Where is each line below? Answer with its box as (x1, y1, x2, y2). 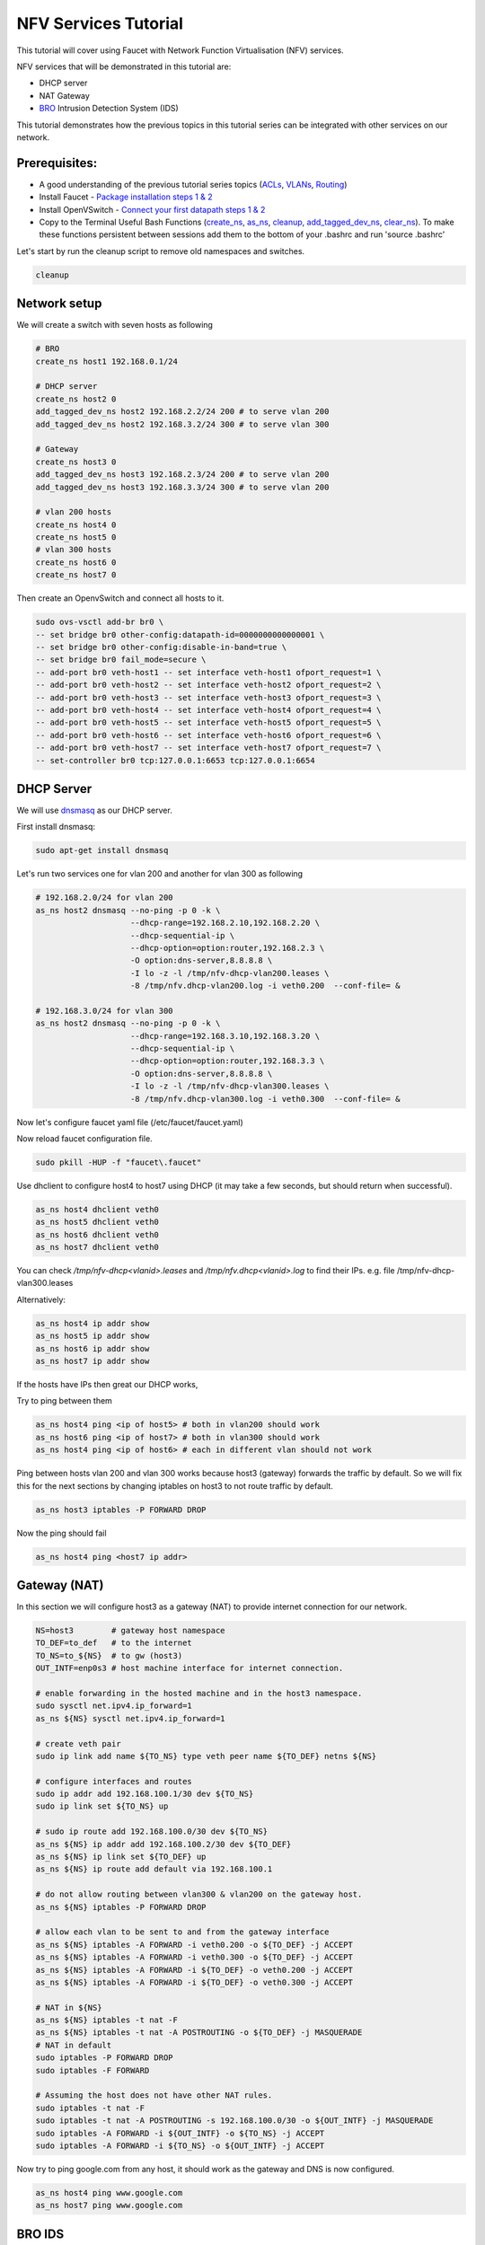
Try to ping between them (16, 1395, 112, 1406)
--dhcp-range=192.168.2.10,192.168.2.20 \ (130, 918, 321, 929)
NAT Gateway (39, 90, 90, 101)
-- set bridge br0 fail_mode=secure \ (35, 655, 207, 665)
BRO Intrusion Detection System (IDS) (39, 103, 179, 114)
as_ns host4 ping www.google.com (35, 2188, 183, 2197)
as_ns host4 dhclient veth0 (35, 1204, 159, 1214)
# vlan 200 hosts (35, 507, 112, 517)
